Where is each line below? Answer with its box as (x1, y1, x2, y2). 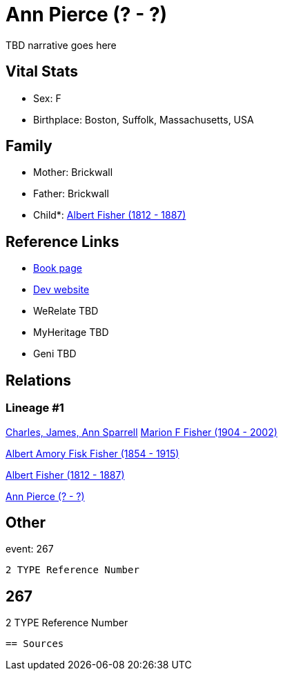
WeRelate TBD (33, 305, 99, 317)
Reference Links (6, 232, 119, 250)
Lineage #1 (6, 401, 64, 415)
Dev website (33, 284, 90, 296)
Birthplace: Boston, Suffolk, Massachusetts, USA (33, 113, 254, 126)
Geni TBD (33, 348, 77, 360)
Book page (33, 262, 82, 275)
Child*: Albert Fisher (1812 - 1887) (33, 209, 186, 221)
